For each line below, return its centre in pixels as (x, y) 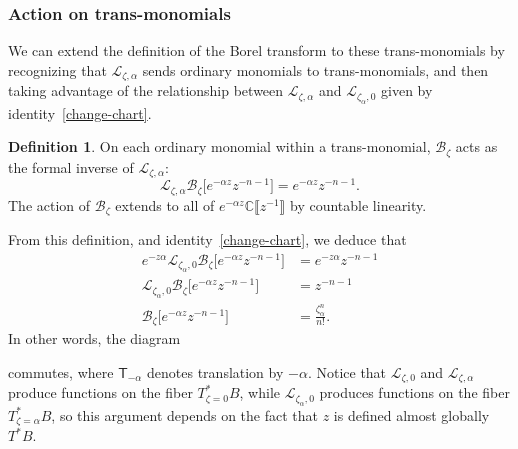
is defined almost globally (411, 414)
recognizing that (57, 69)
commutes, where (61, 371)
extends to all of (165, 204)
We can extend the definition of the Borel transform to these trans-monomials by (256, 50)
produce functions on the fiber (100, 392)
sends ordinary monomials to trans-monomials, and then (315, 69)
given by (407, 90)
